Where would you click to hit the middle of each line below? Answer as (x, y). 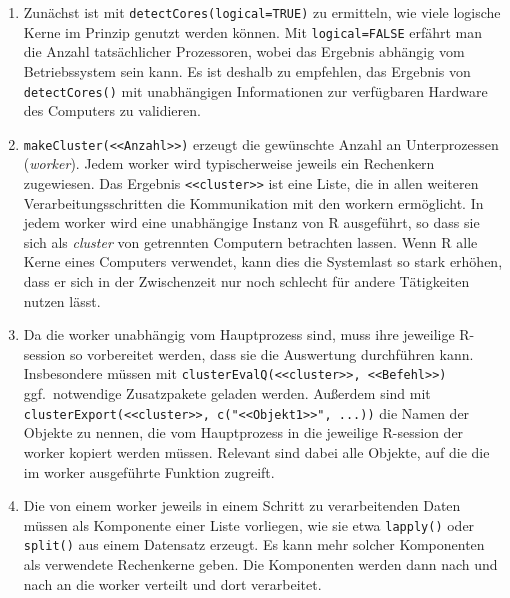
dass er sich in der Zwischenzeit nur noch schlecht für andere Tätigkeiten (246, 281)
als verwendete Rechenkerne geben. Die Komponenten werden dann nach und (260, 564)
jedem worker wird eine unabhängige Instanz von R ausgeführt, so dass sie (251, 222)
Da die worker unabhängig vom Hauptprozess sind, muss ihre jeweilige (239, 334)
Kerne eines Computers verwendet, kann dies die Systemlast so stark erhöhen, (263, 261)
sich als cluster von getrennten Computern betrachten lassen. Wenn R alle (250, 241)
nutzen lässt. (62, 300)
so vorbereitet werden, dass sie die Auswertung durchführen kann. (271, 353)
